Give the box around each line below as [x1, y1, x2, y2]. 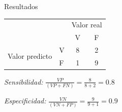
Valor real [71, 19, 102, 30]
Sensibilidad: [4, 76, 43, 87]
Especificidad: [4, 95, 46, 106]
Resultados [4, 1, 38, 11]
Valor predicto [8, 51, 52, 61]
